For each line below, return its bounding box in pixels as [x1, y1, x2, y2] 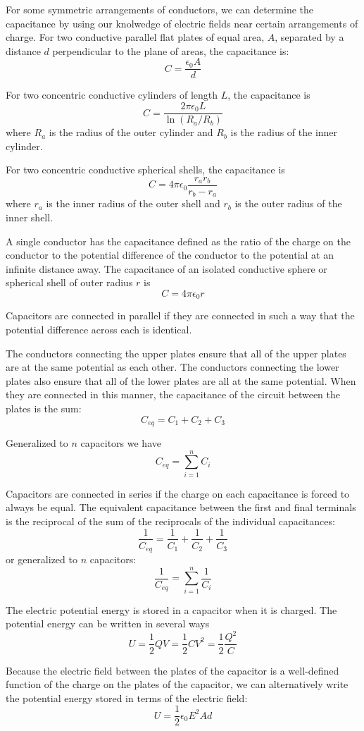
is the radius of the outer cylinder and [49, 125, 213, 140]
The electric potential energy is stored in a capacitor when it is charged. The [6, 602, 337, 617]
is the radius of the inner [230, 125, 338, 140]
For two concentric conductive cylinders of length [6, 87, 218, 102]
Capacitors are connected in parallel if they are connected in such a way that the [6, 308, 355, 323]
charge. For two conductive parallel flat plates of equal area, [6, 30, 265, 44]
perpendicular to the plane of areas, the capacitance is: [52, 43, 289, 58]
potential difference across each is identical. [6, 322, 192, 336]
